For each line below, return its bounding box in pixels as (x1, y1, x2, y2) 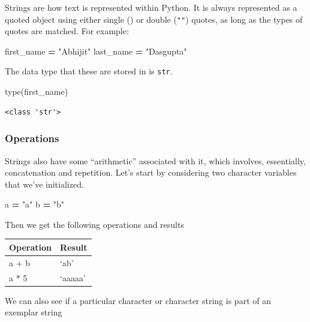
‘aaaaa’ (60, 271, 86, 284)
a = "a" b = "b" (5, 198, 64, 210)
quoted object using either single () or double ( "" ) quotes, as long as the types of (5, 13, 303, 25)
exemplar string (5, 306, 62, 318)
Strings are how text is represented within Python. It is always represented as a (5, 1, 297, 13)
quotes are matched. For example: (5, 25, 129, 37)
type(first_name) (5, 85, 68, 98)
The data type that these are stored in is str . (5, 65, 173, 77)
